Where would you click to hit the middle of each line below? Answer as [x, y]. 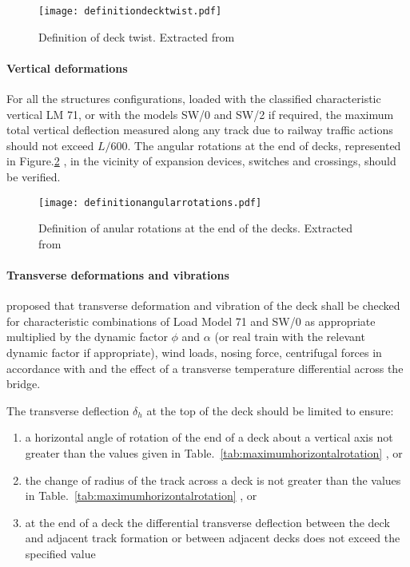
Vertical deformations [67, 67]
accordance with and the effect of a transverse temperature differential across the [205, 368]
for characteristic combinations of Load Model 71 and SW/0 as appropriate [191, 321]
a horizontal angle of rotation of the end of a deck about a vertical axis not [209, 437]
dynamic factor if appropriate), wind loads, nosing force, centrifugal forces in [194, 353]
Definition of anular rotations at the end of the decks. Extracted [196, 228]
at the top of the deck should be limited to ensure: [270, 410]
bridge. [24, 384]
